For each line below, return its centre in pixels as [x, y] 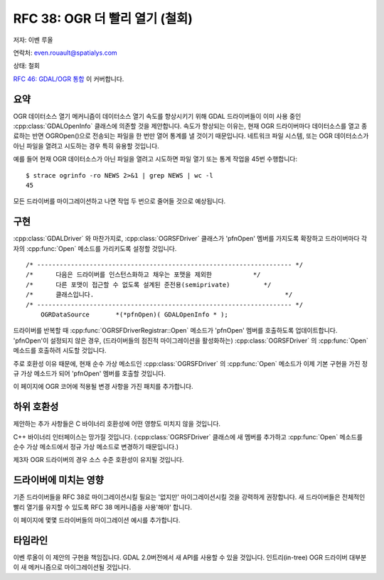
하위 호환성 [36, 407]
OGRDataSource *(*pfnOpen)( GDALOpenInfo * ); [134, 315]
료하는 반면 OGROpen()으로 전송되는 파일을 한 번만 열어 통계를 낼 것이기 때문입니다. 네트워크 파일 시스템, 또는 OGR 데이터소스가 [191, 136]
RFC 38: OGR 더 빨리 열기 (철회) [103, 18]
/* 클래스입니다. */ [159, 295]
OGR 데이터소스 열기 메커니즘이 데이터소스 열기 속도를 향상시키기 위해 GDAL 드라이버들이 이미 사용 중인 [157, 116]
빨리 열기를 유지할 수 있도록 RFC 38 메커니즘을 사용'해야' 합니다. [102, 507]
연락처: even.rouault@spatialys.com [65, 53]
